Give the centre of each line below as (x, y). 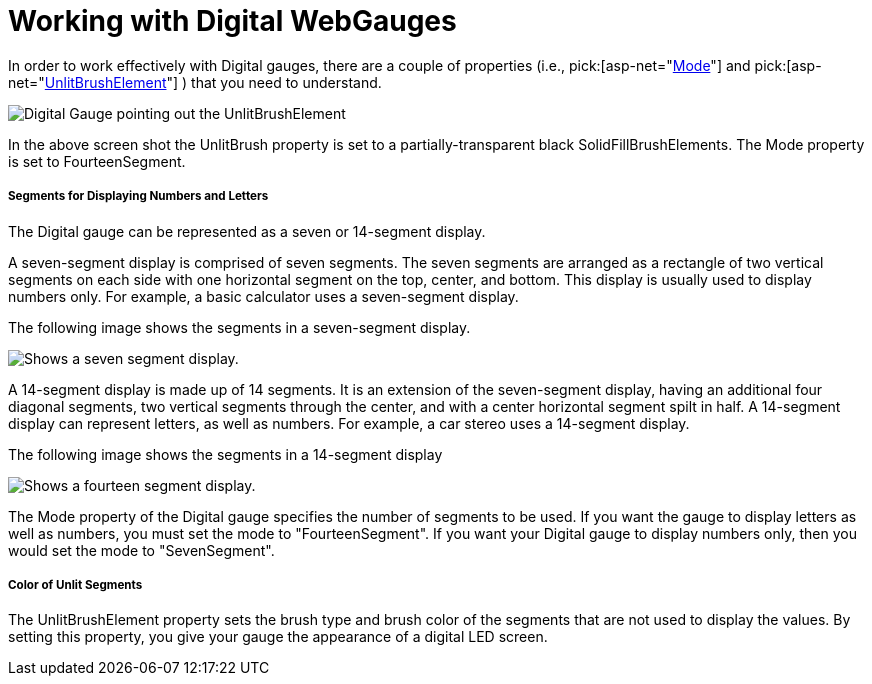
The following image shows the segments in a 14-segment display (225, 454)
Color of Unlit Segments (75, 584)
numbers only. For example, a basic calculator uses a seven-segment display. (263, 296)
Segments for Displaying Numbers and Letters (138, 196)
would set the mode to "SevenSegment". (141, 550)
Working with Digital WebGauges (232, 21)
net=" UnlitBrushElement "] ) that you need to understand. (195, 82)
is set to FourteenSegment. (97, 161)
